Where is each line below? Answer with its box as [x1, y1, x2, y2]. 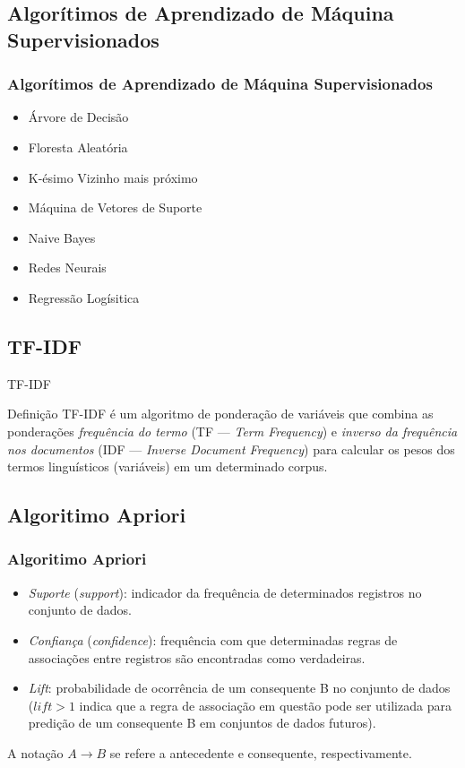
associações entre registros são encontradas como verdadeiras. [28, 648, 366, 667]
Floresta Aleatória [28, 137, 128, 156]
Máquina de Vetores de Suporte [28, 198, 202, 217]
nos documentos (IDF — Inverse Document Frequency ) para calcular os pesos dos [7, 439, 455, 458]
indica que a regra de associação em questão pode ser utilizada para [79, 695, 452, 714]
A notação [7, 743, 64, 762]
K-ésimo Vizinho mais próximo [28, 168, 198, 186]
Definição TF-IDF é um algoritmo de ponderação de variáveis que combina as [7, 404, 434, 423]
